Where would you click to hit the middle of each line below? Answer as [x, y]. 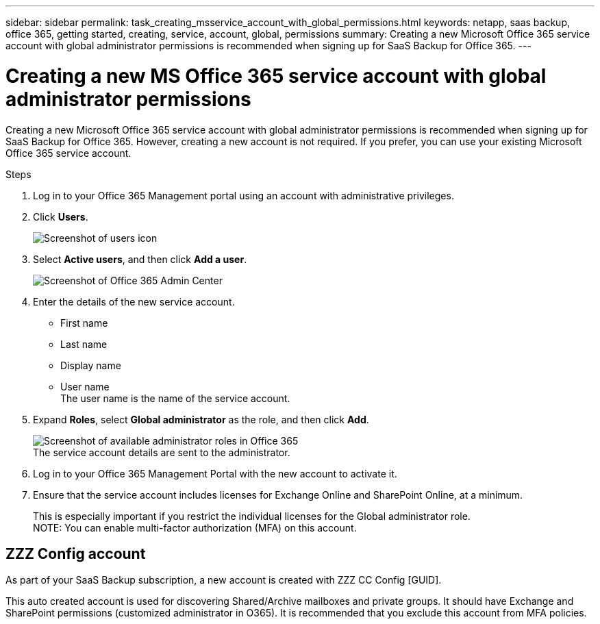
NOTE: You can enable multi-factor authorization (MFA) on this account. [195, 527]
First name [84, 323]
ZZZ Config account [76, 553]
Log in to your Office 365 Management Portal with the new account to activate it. [215, 473]
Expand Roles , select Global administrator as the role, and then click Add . [201, 419]
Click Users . [61, 216]
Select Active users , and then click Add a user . [140, 259]
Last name [84, 344]
